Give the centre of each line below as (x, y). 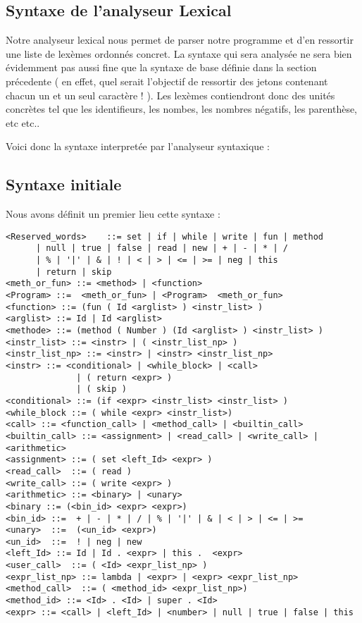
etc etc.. (23, 122)
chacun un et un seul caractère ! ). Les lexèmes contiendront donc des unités (170, 95)
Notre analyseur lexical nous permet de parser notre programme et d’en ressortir (180, 40)
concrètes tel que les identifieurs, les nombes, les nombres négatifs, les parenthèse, (182, 109)
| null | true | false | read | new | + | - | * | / (162, 248)
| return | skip (74, 272)
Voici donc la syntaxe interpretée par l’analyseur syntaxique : (138, 146)
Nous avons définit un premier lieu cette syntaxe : (113, 214)
